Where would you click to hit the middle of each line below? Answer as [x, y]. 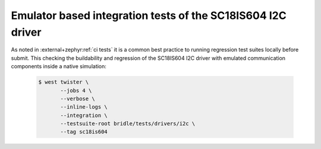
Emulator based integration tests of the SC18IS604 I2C [149, 15]
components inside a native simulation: [59, 66]
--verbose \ [78, 99]
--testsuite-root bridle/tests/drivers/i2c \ [128, 124]
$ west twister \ [64, 82]
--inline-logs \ [84, 107]
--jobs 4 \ [76, 90]
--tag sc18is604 [84, 132]
